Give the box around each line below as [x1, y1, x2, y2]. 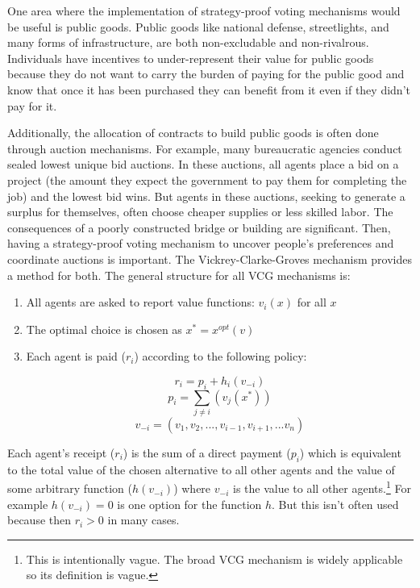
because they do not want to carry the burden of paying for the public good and [7, 65, 405, 82]
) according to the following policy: [134, 348, 307, 365]
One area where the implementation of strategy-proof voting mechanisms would [7, 2, 401, 19]
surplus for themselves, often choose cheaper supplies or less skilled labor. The [7, 203, 393, 220]
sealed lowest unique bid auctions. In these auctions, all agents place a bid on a [7, 156, 399, 173]
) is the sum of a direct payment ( [123, 444, 291, 461]
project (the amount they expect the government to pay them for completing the [7, 171, 407, 188]
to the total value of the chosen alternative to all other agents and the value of [7, 461, 395, 477]
